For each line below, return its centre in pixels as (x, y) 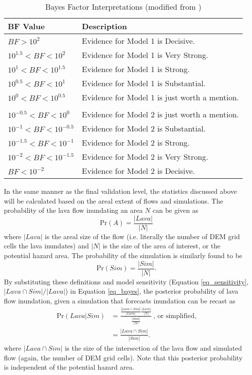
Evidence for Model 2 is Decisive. (138, 171)
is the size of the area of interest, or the (162, 246)
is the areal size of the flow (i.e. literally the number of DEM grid (142, 236)
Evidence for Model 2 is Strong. (136, 142)
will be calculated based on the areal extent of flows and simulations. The (114, 200)
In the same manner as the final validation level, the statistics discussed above (120, 191)
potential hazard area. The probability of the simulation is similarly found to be (123, 255)
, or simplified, (175, 316)
